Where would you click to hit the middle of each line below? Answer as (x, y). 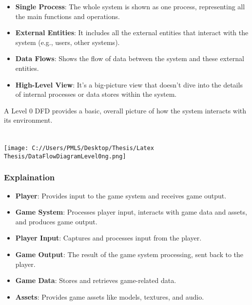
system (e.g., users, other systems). (68, 42)
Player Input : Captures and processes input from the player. (108, 238)
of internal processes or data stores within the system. (96, 94)
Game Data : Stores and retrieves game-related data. (96, 280)
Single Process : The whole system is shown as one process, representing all (130, 6)
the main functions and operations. (68, 16)
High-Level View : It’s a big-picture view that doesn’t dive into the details (129, 84)
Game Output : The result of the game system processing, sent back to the (129, 254)
